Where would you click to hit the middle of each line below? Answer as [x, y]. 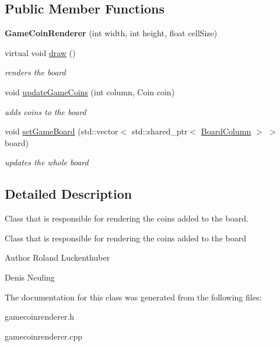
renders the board [35, 72]
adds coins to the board [45, 111]
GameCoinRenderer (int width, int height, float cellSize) [111, 33]
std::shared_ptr [160, 131]
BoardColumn [226, 131]
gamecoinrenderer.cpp [44, 336]
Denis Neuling [30, 277]
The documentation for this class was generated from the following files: [133, 297]
